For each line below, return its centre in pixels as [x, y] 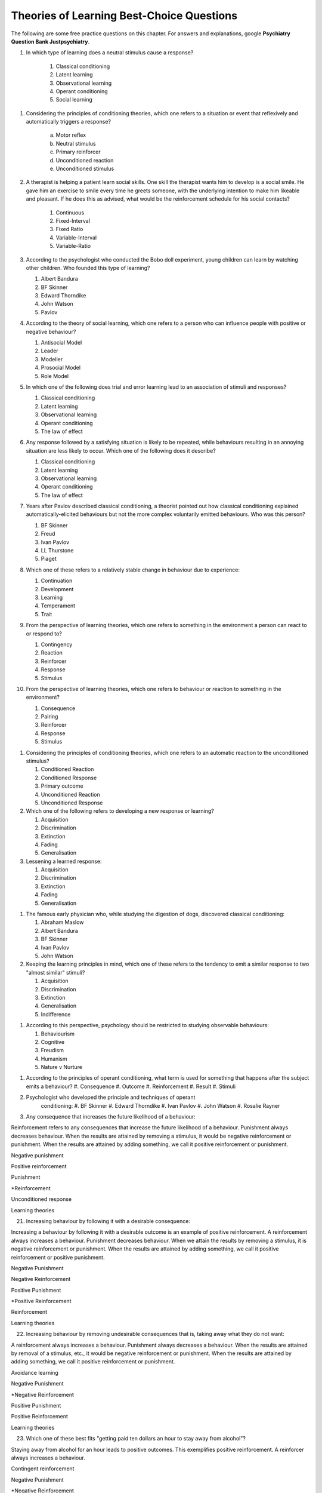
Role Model [55, 376]
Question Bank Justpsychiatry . [50, 41]
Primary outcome [62, 786]
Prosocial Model [61, 368]
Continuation [57, 581]
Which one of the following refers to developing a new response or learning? [120, 811]
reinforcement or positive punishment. [58, 1257]
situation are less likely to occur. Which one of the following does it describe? [121, 450]
